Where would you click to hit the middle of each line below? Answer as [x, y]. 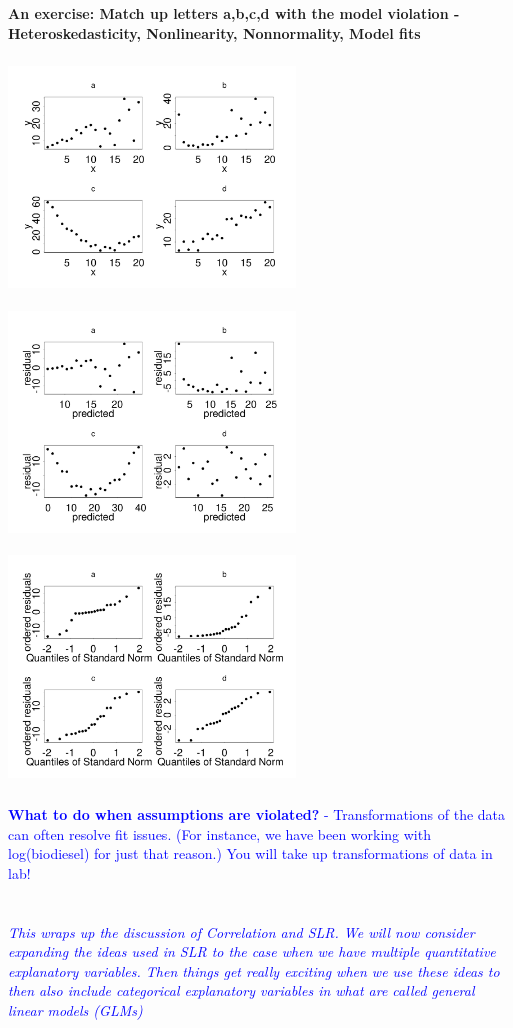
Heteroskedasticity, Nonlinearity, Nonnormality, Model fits [214, 32]
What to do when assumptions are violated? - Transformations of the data [257, 813]
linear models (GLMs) [75, 1009]
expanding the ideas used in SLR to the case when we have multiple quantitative [252, 951]
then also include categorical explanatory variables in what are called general [241, 990]
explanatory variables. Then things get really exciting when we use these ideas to [254, 970]
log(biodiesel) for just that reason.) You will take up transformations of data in [250, 853]
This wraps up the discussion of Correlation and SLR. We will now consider [241, 931]
